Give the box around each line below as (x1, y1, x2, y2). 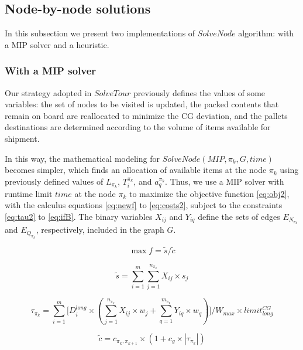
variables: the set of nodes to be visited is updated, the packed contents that (5, 98, 279, 110)
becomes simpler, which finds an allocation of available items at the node (5, 164, 267, 176)
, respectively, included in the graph (36, 223, 164, 236)
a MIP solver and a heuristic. (5, 38, 109, 50)
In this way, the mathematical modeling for (5, 152, 160, 164)
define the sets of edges (198, 210, 280, 222)
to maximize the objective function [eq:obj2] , (129, 187, 290, 199)
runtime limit (5, 187, 53, 199)
